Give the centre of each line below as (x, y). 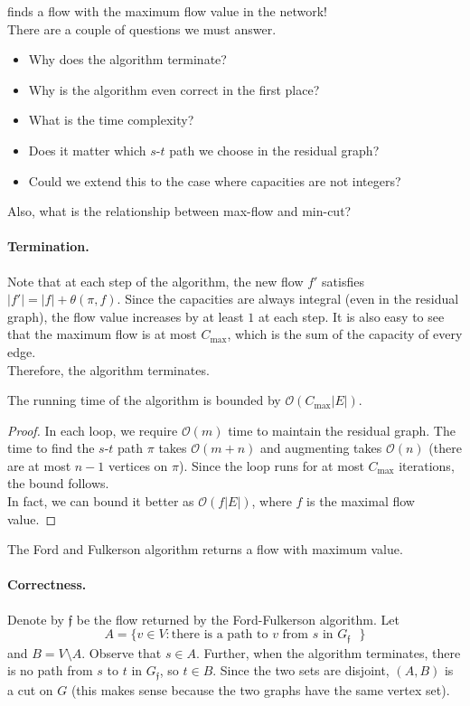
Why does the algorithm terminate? (127, 59)
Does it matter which (87, 150)
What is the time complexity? (111, 120)
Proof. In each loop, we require (93, 430)
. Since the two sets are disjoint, (301, 670)
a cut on (30, 689)
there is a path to (220, 635)
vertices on (138, 465)
